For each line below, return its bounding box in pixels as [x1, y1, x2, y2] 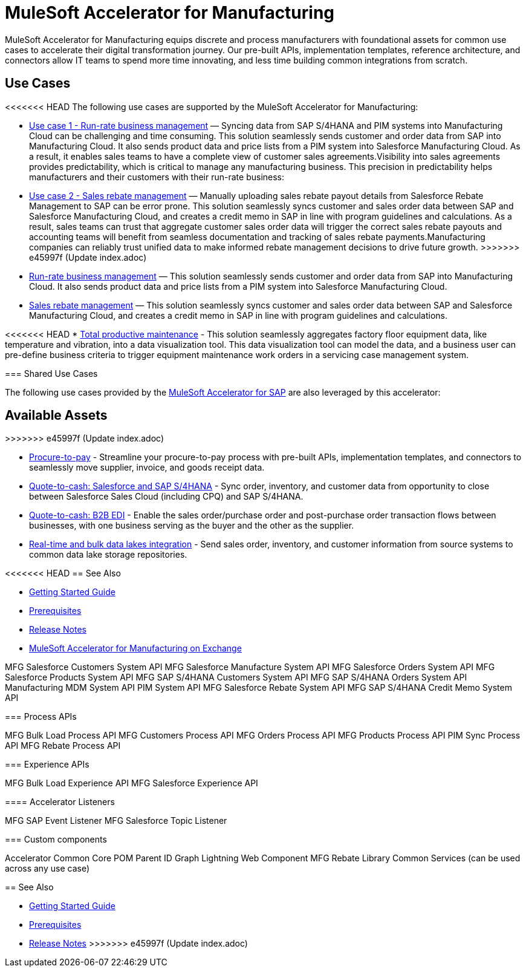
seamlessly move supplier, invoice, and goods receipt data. [29, 462, 265, 473]
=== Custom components [5, 834, 107, 845]
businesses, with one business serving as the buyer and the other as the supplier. [29, 520, 354, 531]
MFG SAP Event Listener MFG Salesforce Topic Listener [5, 815, 227, 826]
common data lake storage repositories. [29, 549, 187, 560]
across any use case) [5, 863, 90, 874]
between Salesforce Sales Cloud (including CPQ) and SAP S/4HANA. [29, 491, 304, 502]
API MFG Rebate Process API [5, 740, 121, 751]
